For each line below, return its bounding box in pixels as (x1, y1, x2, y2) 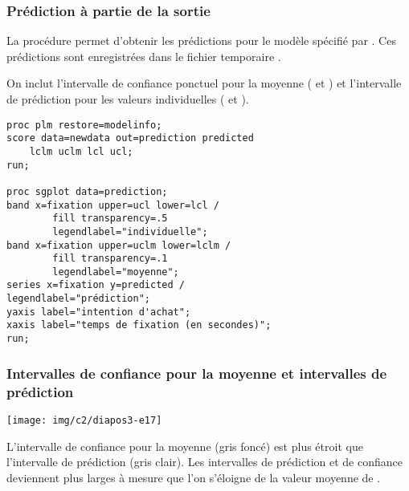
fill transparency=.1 (52, 253, 168, 265)
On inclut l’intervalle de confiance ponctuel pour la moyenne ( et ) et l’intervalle (6, 75, 402, 91)
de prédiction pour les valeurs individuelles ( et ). (6, 91, 249, 107)
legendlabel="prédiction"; (6, 293, 150, 305)
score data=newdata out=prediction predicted (6, 132, 254, 144)
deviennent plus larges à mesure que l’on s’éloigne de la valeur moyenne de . (6, 469, 381, 485)
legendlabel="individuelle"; (52, 225, 208, 237)
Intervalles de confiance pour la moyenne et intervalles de (6, 363, 387, 383)
